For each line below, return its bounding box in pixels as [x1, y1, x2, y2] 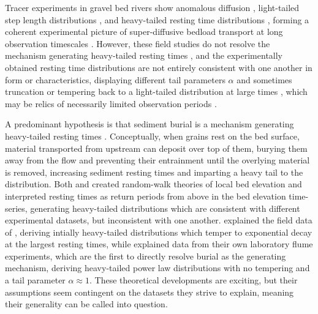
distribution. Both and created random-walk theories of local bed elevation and [5, 178, 302, 190]
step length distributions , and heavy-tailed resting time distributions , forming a [5, 13, 309, 26]
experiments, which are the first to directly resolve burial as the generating [5, 249, 286, 262]
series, [5, 201, 28, 214]
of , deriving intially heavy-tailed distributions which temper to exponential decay [5, 225, 312, 238]
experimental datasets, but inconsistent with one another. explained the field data [5, 214, 312, 226]
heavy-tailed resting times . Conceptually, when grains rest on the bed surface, [5, 129, 300, 142]
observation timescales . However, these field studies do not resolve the [5, 37, 270, 50]
